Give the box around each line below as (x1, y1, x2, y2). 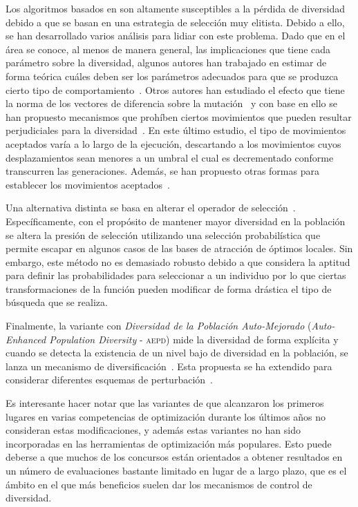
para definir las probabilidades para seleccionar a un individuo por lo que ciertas (6, 268, 346, 283)
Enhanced (6, 332, 46, 346)
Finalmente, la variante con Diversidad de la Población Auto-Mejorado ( (6, 318, 312, 333)
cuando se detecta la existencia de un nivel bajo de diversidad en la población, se (6, 345, 348, 360)
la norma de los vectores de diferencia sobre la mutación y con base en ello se (6, 96, 337, 111)
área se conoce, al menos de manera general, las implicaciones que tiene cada (6, 41, 331, 56)
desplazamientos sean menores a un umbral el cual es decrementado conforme (6, 150, 334, 164)
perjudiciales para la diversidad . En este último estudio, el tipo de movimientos (6, 123, 346, 137)
